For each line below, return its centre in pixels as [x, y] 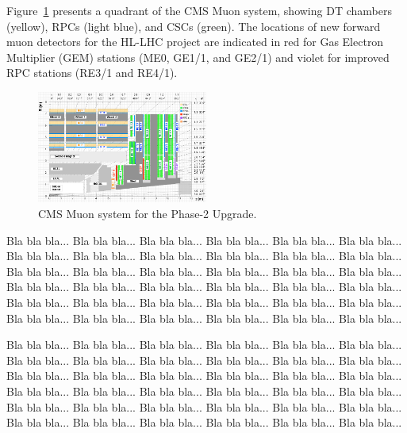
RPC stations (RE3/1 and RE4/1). [92, 73]
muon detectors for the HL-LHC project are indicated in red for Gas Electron [195, 42]
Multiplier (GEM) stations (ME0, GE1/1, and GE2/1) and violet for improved [198, 57]
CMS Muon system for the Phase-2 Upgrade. [148, 214]
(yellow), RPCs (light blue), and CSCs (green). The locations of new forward [194, 26]
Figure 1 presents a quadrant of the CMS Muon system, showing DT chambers [199, 10]
